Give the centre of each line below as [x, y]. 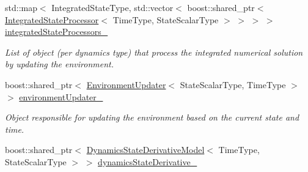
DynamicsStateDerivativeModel [145, 150]
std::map [21, 7]
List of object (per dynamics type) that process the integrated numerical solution [154, 52]
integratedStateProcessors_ [57, 32]
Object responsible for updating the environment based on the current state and [152, 117]
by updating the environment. [60, 64]
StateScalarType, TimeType [233, 84]
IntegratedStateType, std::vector [112, 7]
